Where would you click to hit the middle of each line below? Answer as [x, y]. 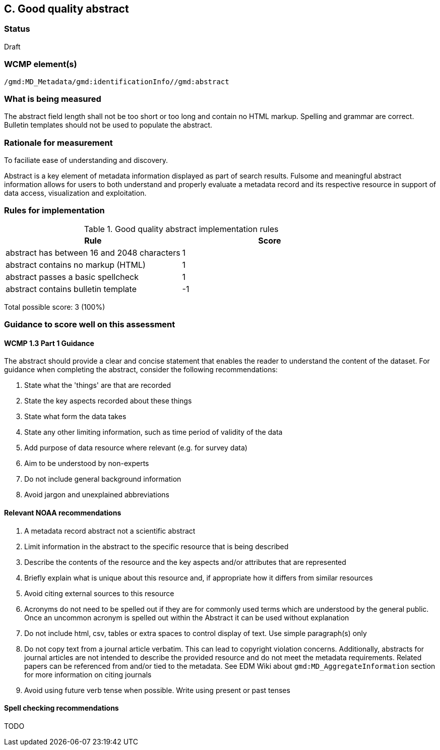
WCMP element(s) [41, 64]
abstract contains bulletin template [71, 289]
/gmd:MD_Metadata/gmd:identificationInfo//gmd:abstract [117, 81]
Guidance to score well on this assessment [90, 325]
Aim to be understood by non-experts [87, 464]
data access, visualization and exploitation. [75, 193]
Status [17, 29]
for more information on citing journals [88, 674]
